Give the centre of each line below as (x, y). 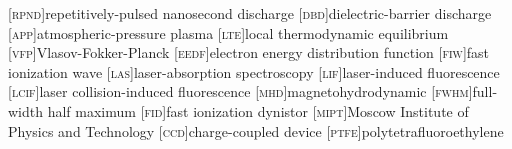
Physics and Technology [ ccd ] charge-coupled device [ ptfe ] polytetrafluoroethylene (256, 130)
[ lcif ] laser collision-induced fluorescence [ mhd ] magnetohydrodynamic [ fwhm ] (240, 91)
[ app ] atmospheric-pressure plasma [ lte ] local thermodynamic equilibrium (228, 32)
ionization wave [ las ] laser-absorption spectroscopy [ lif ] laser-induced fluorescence (254, 71)
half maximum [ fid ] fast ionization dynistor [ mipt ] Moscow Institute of (258, 110)
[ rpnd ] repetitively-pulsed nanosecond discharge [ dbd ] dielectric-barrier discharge (250, 13)
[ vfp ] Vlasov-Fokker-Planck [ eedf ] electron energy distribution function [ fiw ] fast (249, 52)
